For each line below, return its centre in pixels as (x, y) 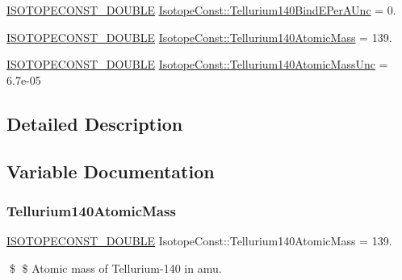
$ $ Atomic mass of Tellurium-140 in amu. (115, 267)
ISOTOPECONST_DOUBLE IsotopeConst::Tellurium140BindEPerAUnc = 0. (201, 10)
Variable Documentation (111, 171)
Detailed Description (95, 123)
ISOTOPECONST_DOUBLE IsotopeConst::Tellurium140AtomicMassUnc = (197, 64)
